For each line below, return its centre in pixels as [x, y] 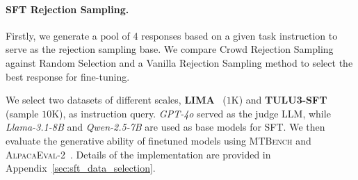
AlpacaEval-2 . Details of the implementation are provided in [138, 154]
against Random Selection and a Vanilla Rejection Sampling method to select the [179, 62]
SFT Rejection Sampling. [67, 9]
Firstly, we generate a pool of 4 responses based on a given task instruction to [172, 35]
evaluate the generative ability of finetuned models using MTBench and [158, 140]
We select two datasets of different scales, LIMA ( [116, 100]
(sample [22, 113]
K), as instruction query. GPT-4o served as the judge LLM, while [191, 113]
